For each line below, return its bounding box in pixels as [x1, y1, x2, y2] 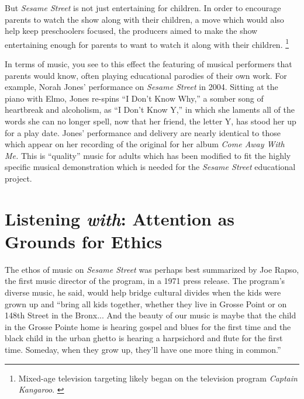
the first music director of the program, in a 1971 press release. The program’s [5, 275, 285, 287]
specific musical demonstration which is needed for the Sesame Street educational [5, 161, 296, 173]
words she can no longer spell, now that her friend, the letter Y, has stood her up [5, 115, 296, 127]
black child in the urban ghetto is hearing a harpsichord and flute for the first [5, 332, 283, 344]
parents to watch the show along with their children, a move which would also [5, 13, 284, 25]
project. [5, 172, 32, 184]
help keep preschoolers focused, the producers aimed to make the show [5, 25, 258, 37]
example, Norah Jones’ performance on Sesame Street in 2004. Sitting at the [5, 81, 278, 93]
